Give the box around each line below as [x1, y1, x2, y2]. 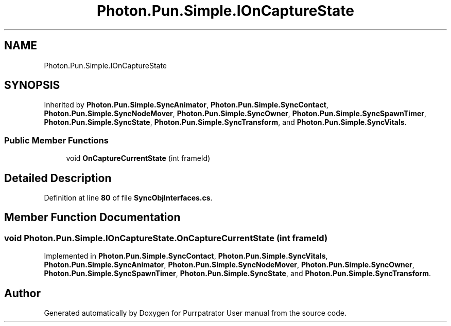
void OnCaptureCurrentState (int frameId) [66, 154, 211, 163]
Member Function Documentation [4, 211, 181, 224]
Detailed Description [4, 171, 112, 185]
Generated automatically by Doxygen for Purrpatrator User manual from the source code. [44, 309, 346, 318]
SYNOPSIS [4, 79, 60, 92]
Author [4, 286, 41, 300]
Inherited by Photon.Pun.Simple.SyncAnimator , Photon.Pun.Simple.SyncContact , [44, 100, 328, 110]
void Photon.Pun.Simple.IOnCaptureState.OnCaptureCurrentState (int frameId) [4, 232, 328, 243]
